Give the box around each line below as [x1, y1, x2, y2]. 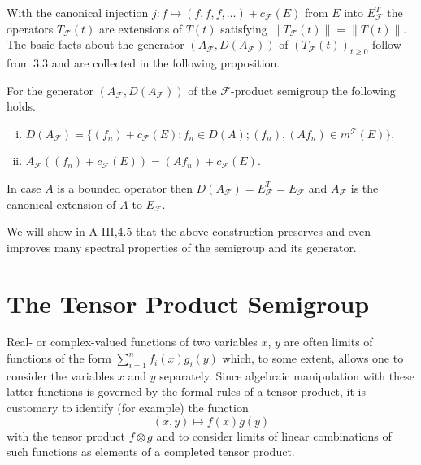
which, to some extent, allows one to [222, 350, 404, 367]
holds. [7, 98, 36, 115]
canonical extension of [7, 195, 116, 212]
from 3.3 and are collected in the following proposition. [7, 54, 280, 71]
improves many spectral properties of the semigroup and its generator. [7, 238, 357, 255]
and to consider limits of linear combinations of [156, 427, 392, 444]
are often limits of [284, 333, 373, 350]
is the [350, 179, 379, 196]
